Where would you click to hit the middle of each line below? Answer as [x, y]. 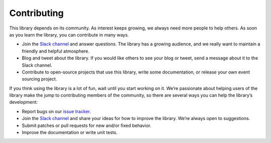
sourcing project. [39, 79]
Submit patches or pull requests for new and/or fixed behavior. [87, 125]
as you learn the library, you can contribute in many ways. [69, 34]
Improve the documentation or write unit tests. [70, 132]
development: [23, 102]
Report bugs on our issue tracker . [56, 111]
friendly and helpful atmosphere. [56, 51]
